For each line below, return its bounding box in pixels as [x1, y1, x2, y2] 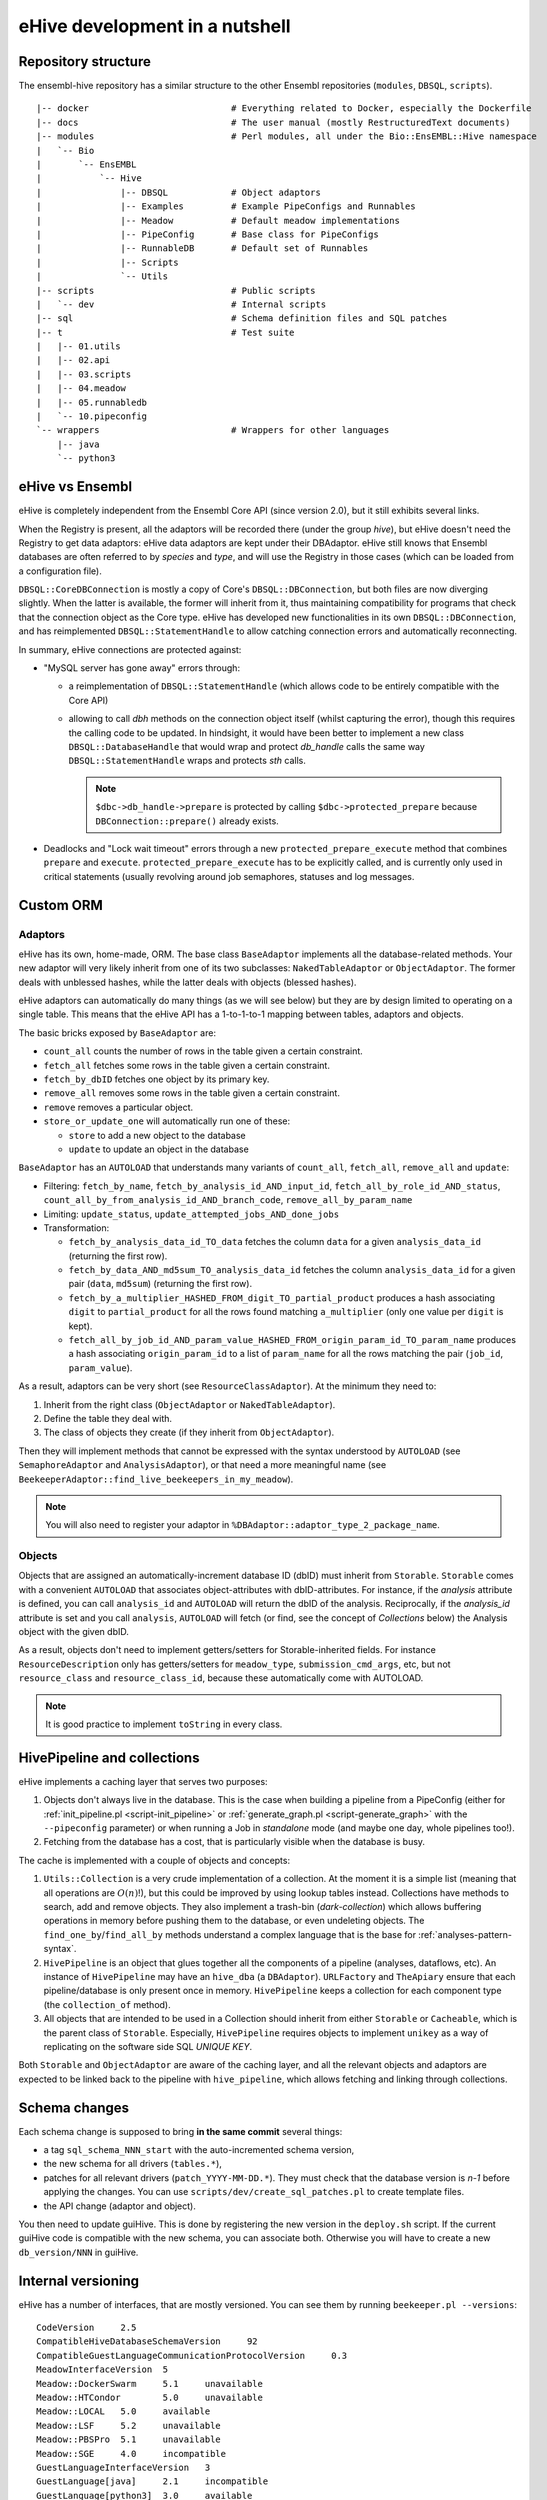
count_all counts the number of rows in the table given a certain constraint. [43, 1045, 364, 1057]
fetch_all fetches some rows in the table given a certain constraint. [43, 1059, 330, 1071]
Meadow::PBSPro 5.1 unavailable [36, 2434, 222, 2445]
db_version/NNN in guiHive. [18, 2246, 139, 2258]
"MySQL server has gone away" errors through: [43, 662, 240, 674]
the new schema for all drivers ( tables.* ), [43, 2158, 222, 2170]
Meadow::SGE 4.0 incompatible [36, 2448, 227, 2459]
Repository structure [18, 53, 152, 70]
